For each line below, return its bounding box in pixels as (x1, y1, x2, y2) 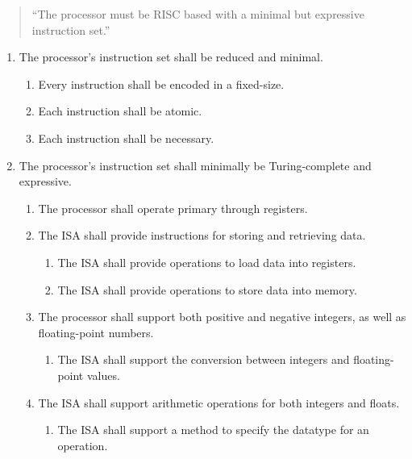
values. (86, 366, 120, 383)
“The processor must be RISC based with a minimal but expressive (31, 6, 364, 22)
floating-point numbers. (38, 323, 154, 340)
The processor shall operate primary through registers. (38, 199, 308, 216)
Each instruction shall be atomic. (38, 102, 202, 119)
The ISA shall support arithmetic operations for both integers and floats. (38, 394, 400, 411)
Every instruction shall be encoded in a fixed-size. (38, 75, 285, 92)
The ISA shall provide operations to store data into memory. (57, 281, 357, 298)
